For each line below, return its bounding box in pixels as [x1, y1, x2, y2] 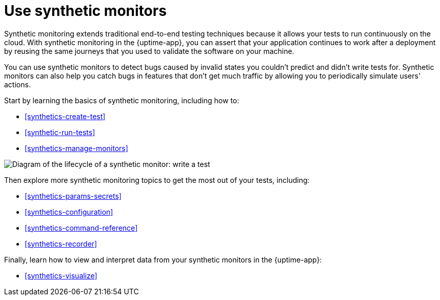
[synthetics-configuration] [25, 207, 113, 216]
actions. [4, 80, 31, 89]
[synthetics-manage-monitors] [25, 143, 128, 153]
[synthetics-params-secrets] [25, 191, 122, 200]
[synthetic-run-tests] [25, 127, 95, 137]
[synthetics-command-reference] [25, 223, 138, 232]
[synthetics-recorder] [25, 239, 97, 248]
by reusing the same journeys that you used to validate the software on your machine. [4, 46, 294, 55]
